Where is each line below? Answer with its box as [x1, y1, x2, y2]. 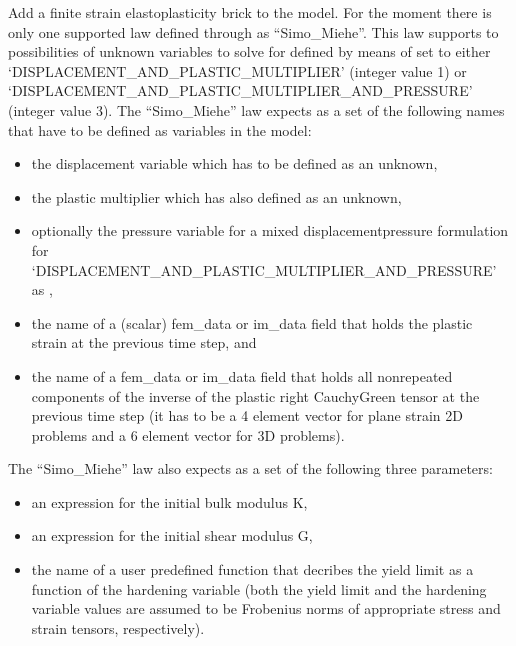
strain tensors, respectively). [31, 617, 205, 638]
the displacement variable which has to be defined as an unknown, [31, 153, 438, 174]
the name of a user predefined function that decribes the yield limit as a [31, 559, 474, 580]
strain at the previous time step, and [31, 332, 257, 353]
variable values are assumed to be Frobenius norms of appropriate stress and [31, 598, 501, 619]
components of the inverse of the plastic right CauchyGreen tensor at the [31, 385, 480, 406]
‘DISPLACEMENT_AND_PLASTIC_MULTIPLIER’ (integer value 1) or [8, 60, 467, 81]
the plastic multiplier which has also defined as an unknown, [31, 186, 402, 207]
